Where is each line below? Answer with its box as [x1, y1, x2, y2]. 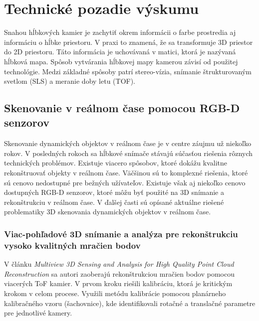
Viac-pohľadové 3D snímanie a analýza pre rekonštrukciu [4, 227, 238, 240]
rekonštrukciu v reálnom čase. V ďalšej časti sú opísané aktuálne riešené [4, 196, 224, 207]
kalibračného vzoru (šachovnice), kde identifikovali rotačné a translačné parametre [4, 298, 256, 308]
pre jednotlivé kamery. [4, 308, 72, 318]
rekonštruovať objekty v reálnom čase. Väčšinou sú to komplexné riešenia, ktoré [4, 167, 248, 178]
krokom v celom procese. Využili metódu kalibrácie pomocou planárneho [4, 288, 226, 298]
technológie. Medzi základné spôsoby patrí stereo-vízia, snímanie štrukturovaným [4, 66, 252, 76]
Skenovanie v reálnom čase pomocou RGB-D [4, 100, 240, 116]
